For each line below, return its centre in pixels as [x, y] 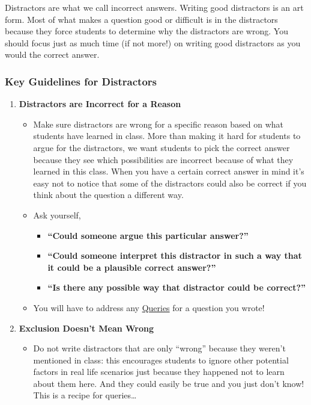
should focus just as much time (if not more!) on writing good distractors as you [153, 42]
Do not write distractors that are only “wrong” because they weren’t [159, 348]
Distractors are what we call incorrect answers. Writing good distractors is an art [154, 7]
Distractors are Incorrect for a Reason [100, 104]
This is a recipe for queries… [85, 395]
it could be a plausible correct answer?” [132, 267]
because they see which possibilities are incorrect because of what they [163, 159]
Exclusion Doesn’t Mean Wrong [86, 328]
